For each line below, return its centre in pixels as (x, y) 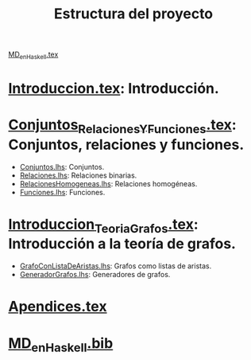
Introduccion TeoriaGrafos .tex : (103, 225)
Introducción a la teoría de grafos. (122, 244)
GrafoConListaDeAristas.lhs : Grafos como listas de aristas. (116, 266)
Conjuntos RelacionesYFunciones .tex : (122, 126)
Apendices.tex (58, 307)
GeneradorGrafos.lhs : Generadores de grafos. (95, 275)
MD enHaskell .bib (61, 344)
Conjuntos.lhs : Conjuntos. (62, 166)
